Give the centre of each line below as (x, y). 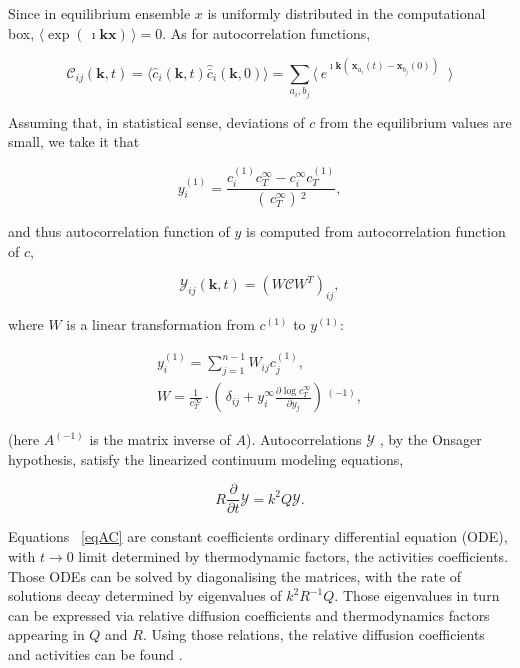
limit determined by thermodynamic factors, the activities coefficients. (293, 556)
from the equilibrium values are (415, 121)
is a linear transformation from (160, 323)
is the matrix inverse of (160, 439)
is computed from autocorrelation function (376, 230)
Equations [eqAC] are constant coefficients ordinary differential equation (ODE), (258, 536)
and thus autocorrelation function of (119, 230)
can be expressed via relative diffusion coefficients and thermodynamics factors (249, 614)
